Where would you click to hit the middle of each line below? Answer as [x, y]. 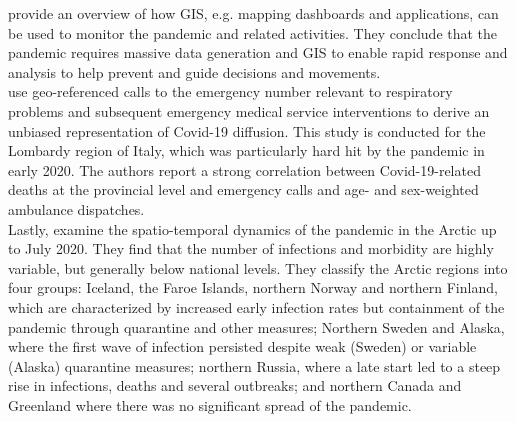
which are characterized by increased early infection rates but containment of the [256, 306]
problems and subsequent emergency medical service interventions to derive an [249, 110]
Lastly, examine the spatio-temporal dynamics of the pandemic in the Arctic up [252, 228]
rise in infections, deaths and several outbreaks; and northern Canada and [235, 385]
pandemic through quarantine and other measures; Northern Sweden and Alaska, [256, 326]
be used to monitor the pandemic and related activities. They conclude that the [253, 32]
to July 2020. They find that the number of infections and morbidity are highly [251, 248]
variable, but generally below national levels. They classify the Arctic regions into [258, 267]
